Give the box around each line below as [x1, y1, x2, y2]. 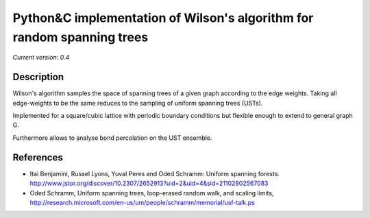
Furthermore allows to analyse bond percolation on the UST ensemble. [12, 134, 212, 142]
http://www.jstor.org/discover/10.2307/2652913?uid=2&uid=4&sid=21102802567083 [29, 179, 269, 188]
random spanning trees [12, 29, 149, 45]
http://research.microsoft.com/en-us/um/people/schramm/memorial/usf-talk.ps [29, 198, 255, 206]
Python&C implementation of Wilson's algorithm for [12, 10, 314, 25]
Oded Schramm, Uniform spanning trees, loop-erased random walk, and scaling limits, [29, 189, 274, 197]
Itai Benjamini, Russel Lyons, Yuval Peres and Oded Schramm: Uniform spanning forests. [29, 169, 280, 178]
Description [12, 71, 64, 83]
